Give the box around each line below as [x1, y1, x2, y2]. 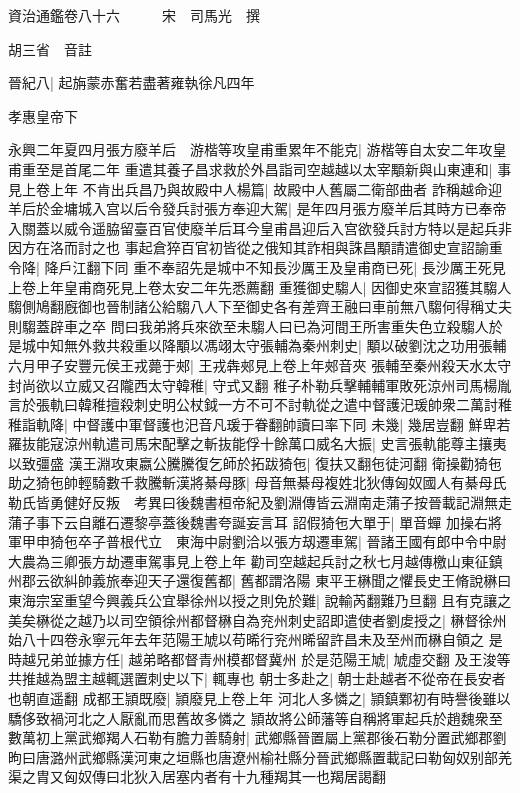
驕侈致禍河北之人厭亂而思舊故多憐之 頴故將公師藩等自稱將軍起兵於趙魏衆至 [8, 707, 503, 728]
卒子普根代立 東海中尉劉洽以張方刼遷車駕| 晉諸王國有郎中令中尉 [77, 531, 507, 552]
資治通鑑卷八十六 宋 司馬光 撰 [8, 5, 260, 25]
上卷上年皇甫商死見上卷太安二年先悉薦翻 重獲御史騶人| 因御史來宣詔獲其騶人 [8, 276, 512, 297]
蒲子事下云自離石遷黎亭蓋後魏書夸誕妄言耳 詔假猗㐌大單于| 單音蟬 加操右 [8, 511, 488, 532]
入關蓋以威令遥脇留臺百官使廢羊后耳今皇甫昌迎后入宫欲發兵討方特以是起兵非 [8, 217, 512, 238]
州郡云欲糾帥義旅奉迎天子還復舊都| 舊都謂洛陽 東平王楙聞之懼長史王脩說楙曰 [8, 570, 512, 591]
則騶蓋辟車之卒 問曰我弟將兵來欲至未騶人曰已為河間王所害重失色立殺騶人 [8, 315, 489, 336]
